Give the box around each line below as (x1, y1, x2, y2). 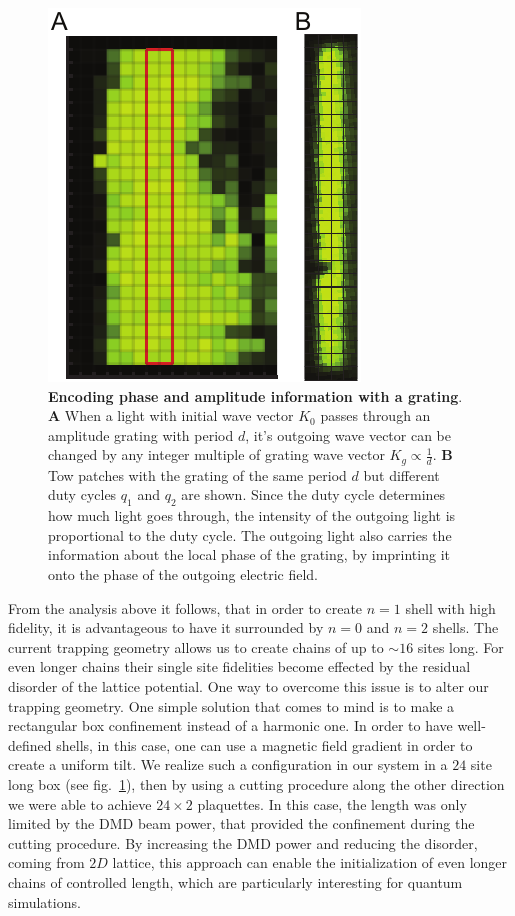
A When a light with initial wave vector (48, 405, 294, 426)
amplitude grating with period (48, 424, 234, 445)
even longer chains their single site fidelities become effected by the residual (8, 656, 471, 677)
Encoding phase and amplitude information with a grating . (48, 385, 463, 406)
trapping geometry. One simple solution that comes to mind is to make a (8, 695, 455, 716)
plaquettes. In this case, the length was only (197, 793, 467, 814)
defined (8, 734, 52, 755)
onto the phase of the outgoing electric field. (48, 564, 319, 584)
